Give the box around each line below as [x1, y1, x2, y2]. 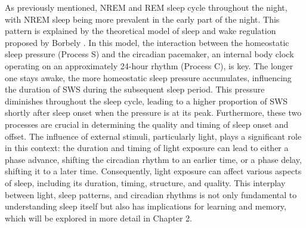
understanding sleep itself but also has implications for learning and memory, [5, 200, 286, 212]
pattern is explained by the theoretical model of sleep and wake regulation [5, 24, 276, 37]
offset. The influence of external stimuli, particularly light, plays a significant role [5, 130, 302, 142]
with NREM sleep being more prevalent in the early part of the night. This [5, 13, 280, 25]
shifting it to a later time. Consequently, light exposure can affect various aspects [5, 165, 302, 177]
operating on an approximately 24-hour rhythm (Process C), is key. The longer [5, 59, 293, 72]
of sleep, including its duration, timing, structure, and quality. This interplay [5, 176, 286, 189]
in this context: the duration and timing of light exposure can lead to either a [5, 141, 289, 154]
